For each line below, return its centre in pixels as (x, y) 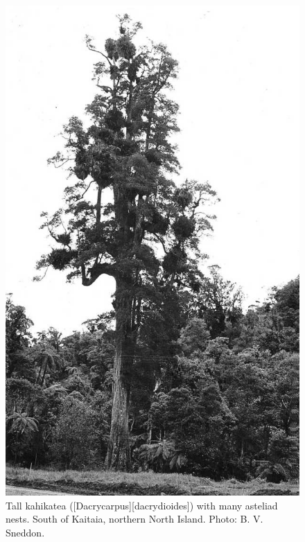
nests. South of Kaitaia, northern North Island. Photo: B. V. (134, 519)
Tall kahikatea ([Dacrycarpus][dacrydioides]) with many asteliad (142, 505)
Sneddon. (25, 532)
